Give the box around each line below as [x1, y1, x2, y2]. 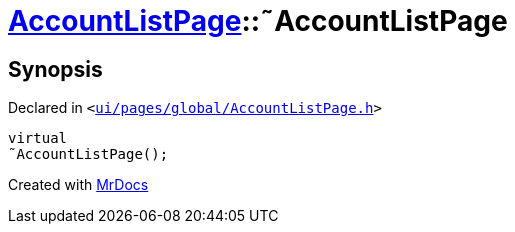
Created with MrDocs [8, 176, 149, 194]
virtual [8, 130, 68, 147]
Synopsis [8, 56, 103, 82]
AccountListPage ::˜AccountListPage [8, 4, 508, 38]
